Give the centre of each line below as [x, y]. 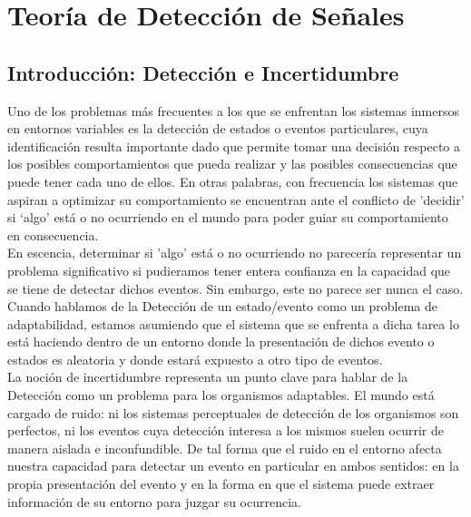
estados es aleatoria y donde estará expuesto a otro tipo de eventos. [195, 359]
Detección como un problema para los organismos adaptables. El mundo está [221, 395]
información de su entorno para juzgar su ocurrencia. [154, 501]
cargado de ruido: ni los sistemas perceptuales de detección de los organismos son [233, 412]
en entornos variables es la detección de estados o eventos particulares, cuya [218, 128]
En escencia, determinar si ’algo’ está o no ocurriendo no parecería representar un [235, 253]
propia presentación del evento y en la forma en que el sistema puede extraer [221, 484]
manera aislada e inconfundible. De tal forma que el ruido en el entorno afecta [225, 448]
